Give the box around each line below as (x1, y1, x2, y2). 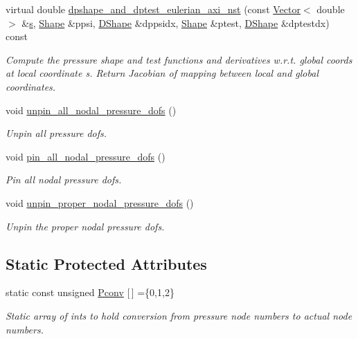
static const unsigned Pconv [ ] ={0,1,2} (6, 285, 174, 300)
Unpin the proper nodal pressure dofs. (6, 219, 165, 233)
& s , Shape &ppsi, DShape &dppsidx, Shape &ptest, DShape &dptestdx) (21, 15, 330, 30)
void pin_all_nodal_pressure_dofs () (6, 149, 165, 163)
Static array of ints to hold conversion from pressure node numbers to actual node (6, 308, 352, 322)
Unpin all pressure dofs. (6, 126, 107, 140)
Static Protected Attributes (6, 253, 207, 274)
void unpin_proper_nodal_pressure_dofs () (6, 195, 194, 210)
